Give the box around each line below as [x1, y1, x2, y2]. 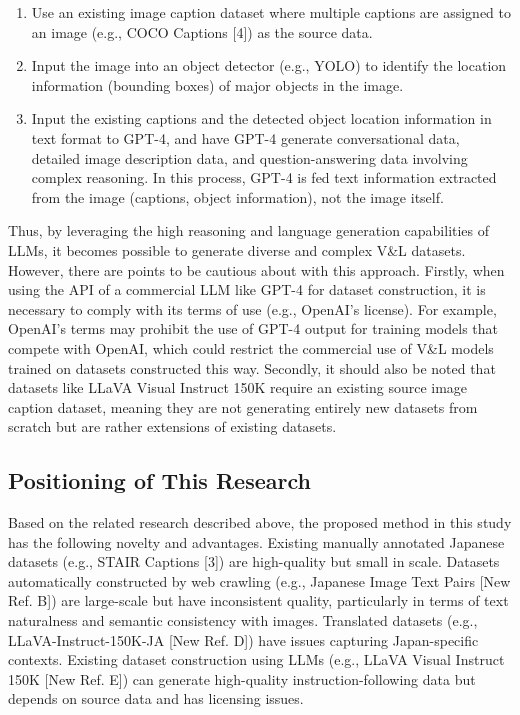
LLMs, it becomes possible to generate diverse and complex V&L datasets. [8, 239, 466, 260]
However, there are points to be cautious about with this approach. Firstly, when [8, 259, 505, 280]
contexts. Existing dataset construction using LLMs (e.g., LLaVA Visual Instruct [8, 649, 505, 670]
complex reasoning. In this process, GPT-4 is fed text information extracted [31, 167, 497, 188]
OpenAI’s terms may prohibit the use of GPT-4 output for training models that [8, 318, 499, 339]
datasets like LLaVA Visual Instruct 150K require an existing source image [8, 377, 468, 398]
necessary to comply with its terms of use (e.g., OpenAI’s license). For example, [8, 298, 497, 319]
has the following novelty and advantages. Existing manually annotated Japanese [8, 531, 505, 552]
